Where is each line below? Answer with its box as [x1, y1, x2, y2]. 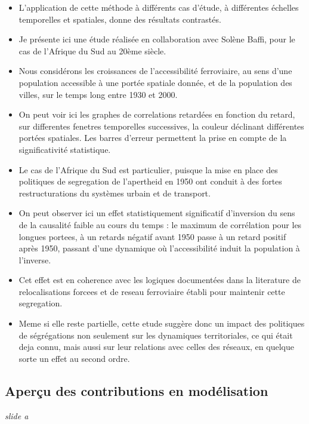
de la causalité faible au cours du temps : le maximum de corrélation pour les [18, 218, 302, 231]
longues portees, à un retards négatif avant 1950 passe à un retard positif [18, 230, 286, 242]
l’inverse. [18, 253, 51, 266]
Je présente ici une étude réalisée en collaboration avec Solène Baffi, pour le [18, 33, 295, 45]
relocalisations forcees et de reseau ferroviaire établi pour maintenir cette [18, 285, 285, 297]
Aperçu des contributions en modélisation [5, 381, 268, 400]
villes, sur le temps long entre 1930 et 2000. [18, 88, 178, 100]
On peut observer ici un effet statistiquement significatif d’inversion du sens [18, 207, 295, 219]
